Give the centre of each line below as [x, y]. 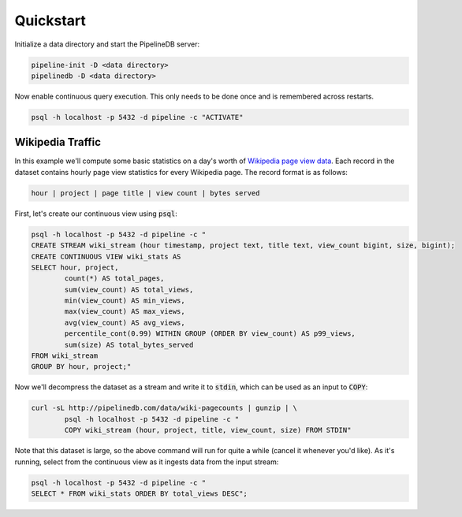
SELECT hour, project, [75, 267]
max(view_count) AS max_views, [125, 312]
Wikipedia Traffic [58, 142]
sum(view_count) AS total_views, [129, 289]
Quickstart [50, 20]
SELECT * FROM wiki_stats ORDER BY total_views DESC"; [139, 493]
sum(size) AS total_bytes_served [129, 344]
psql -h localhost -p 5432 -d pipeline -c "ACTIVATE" [137, 117]
